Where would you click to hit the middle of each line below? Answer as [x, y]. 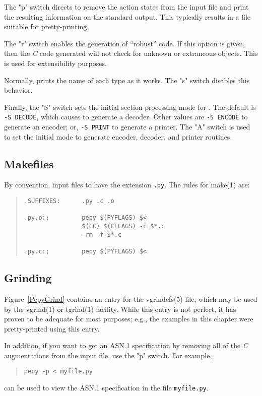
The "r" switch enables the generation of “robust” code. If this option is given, [125, 43]
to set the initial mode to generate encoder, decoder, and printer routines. [118, 136]
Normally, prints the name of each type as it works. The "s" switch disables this [127, 80]
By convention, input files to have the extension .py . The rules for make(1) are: [127, 185]
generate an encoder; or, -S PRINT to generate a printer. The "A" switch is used [127, 126]
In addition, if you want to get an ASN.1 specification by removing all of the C [126, 345]
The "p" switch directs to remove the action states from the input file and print [126, 7]
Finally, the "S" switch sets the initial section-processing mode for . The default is [130, 107]
